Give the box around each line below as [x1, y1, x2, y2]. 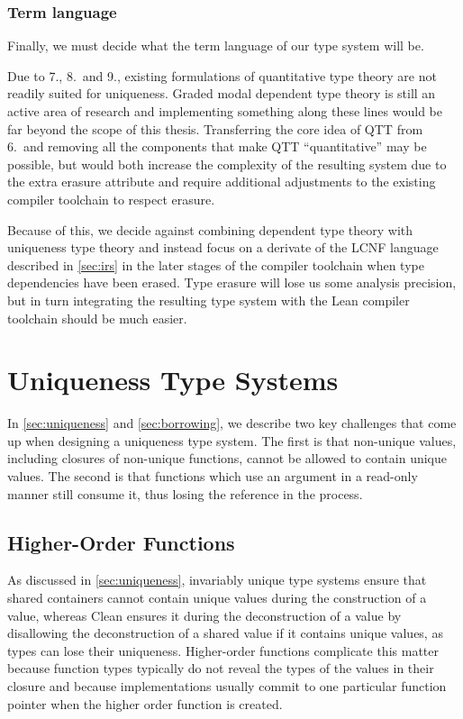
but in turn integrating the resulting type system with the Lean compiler [7, 290, 410, 309]
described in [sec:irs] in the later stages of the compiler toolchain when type [7, 255, 424, 274]
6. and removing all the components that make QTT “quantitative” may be [7, 137, 427, 156]
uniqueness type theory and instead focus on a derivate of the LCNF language [7, 238, 439, 257]
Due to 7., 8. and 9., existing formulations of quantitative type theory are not [7, 66, 437, 85]
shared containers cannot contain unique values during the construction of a [7, 588, 427, 607]
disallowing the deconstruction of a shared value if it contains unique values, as [7, 623, 443, 642]
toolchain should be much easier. [7, 308, 187, 327]
